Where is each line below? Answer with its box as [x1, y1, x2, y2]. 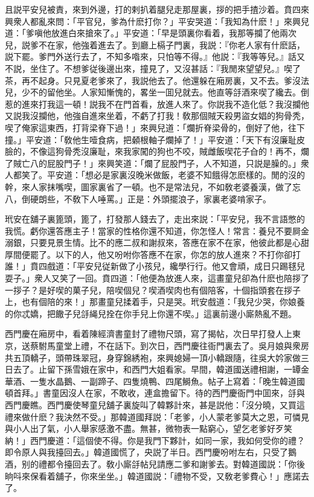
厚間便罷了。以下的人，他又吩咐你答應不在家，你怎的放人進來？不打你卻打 [5, 248, 301, 260]
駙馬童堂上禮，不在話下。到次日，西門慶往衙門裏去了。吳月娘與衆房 [38, 339, 309, 352]
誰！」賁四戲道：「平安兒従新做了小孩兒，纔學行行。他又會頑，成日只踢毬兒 [5, 260, 305, 272]
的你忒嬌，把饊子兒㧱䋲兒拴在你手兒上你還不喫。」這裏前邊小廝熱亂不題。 [5, 307, 296, 319]
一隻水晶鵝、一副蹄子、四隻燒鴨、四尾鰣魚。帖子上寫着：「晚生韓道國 [30, 374, 305, 387]
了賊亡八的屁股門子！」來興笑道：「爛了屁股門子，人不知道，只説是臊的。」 [5, 156, 301, 169]
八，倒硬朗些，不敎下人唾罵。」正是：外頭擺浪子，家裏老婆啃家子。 [5, 192, 271, 205]
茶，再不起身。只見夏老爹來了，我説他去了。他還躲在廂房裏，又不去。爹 [5, 74, 292, 86]
